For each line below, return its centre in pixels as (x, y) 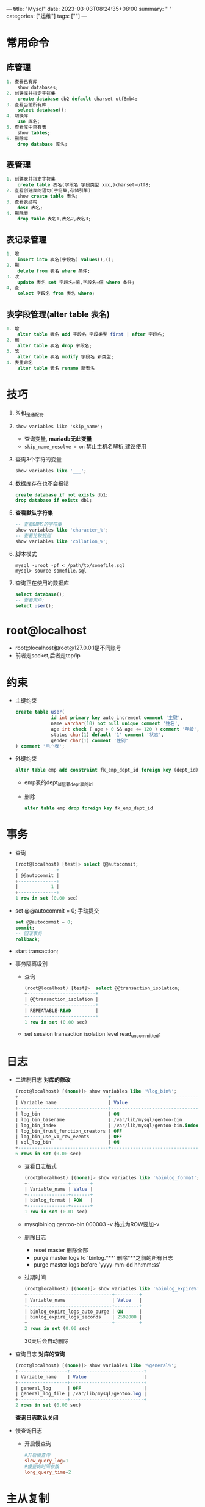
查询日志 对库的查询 (40, 1354)
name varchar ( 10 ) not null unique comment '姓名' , (116, 724)
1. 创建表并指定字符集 (31, 179)
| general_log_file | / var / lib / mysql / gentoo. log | (81, 1394)
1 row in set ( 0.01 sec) (56, 1212)
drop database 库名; (42, 144)
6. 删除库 (17, 139)
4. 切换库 (17, 116)
